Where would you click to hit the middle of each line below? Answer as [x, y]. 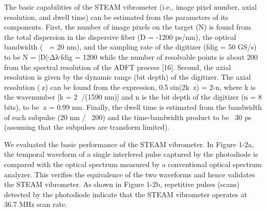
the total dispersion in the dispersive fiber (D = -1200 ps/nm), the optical [120, 37]
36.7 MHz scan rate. [36, 204]
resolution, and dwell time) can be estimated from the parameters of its [116, 17]
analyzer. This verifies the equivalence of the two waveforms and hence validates [130, 174]
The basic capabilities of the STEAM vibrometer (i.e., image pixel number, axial [130, 7]
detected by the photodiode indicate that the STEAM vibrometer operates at [126, 194]
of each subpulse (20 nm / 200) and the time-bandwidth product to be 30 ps [128, 117]
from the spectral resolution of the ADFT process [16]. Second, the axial [118, 67]
